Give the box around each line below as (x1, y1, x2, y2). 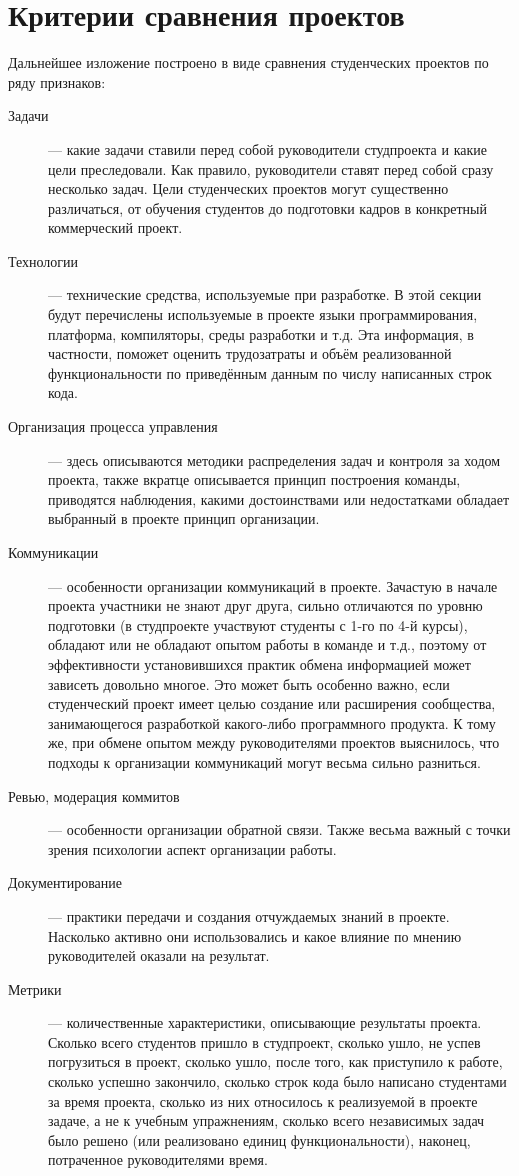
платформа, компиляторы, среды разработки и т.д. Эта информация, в (48, 323, 474, 344)
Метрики (8, 978, 62, 999)
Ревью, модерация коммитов (8, 785, 180, 806)
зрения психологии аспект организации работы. (48, 838, 337, 859)
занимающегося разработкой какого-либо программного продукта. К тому (48, 712, 496, 733)
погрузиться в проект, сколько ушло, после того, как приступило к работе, (48, 1051, 503, 1072)
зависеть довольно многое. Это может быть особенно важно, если (48, 673, 450, 694)
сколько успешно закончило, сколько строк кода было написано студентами (48, 1071, 507, 1092)
